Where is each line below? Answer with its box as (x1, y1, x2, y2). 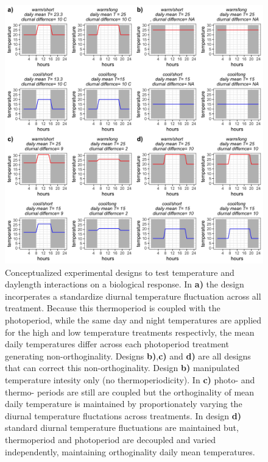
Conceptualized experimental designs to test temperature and (5, 265, 234, 278)
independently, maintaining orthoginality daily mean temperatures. (5, 445, 255, 458)
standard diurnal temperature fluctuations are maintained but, (5, 421, 239, 434)
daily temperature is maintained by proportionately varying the (5, 397, 242, 410)
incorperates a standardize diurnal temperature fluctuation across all (5, 289, 261, 302)
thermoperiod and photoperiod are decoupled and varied (5, 433, 216, 446)
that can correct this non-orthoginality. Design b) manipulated (5, 361, 240, 374)
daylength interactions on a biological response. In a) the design (5, 278, 244, 291)
